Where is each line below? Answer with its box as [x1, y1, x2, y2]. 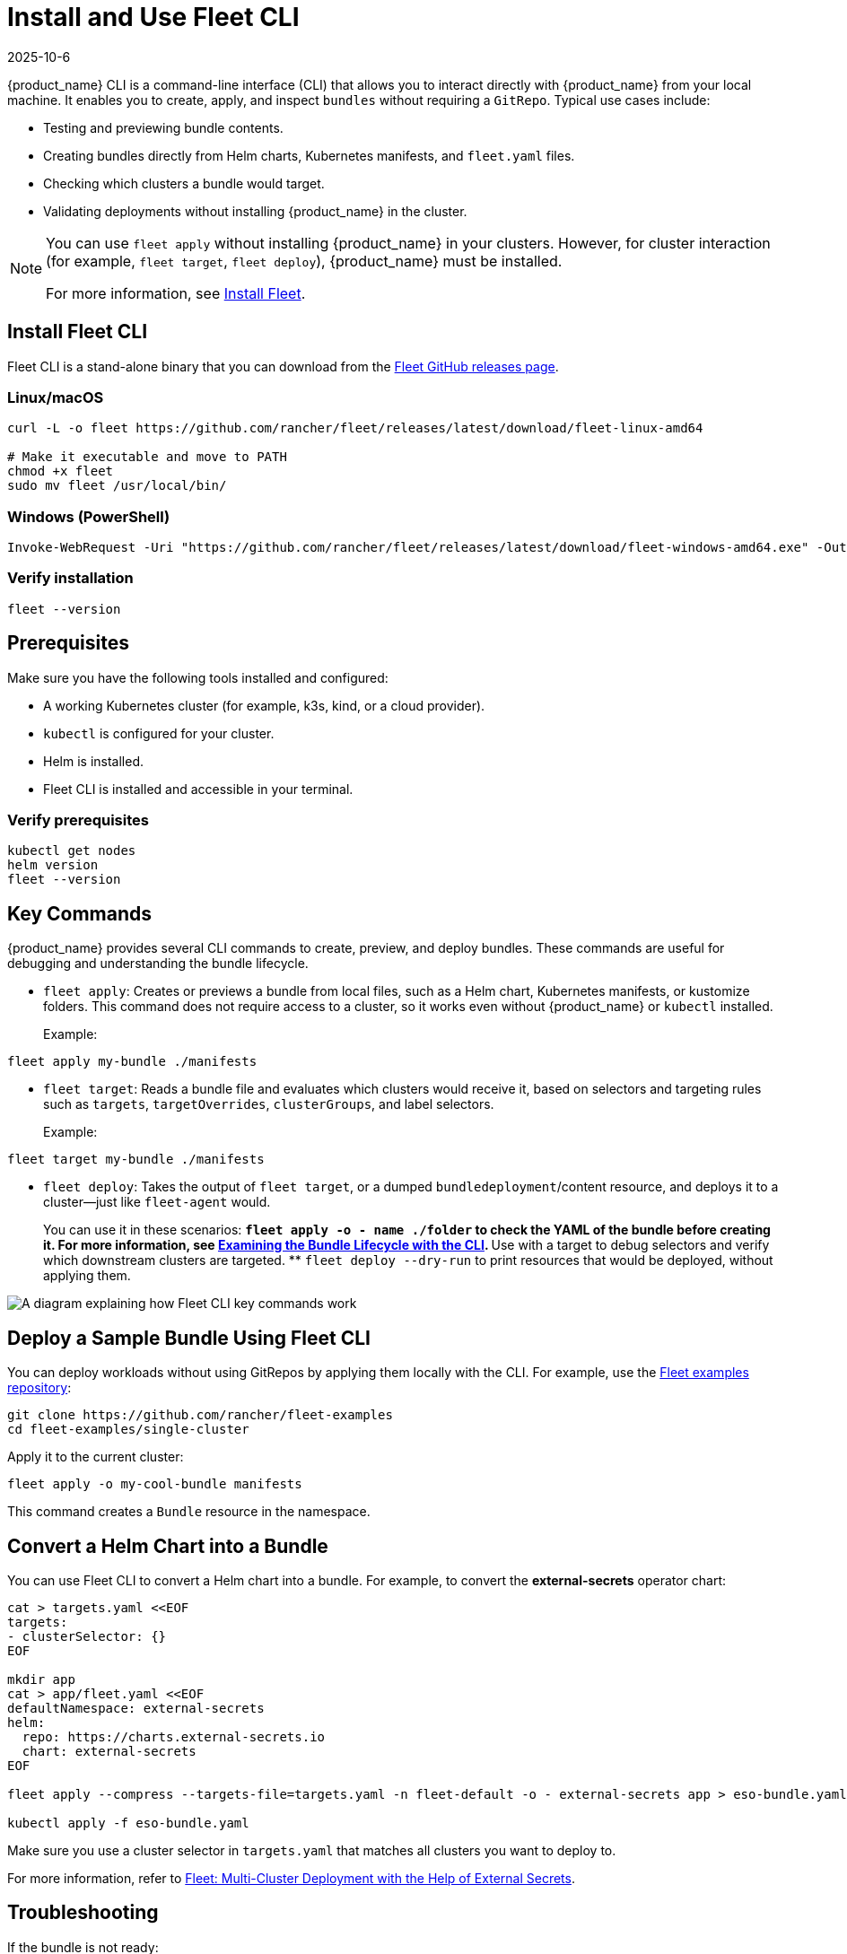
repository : [7, 1380, 72, 1396]
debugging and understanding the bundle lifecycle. [7, 955, 309, 972]
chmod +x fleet [7, 464, 114, 479]
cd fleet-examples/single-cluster [7, 1422, 249, 1437]
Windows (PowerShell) [7, 507, 170, 526]
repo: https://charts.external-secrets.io [22, 1729, 326, 1744]
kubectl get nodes [7, 843, 136, 859]
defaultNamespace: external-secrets [7, 1700, 265, 1715]
